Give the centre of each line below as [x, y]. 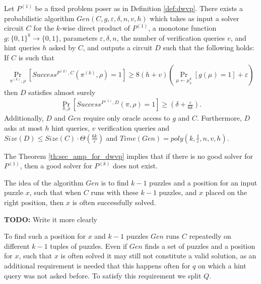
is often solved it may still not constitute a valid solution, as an [158, 256]
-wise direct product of [95, 28]
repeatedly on [210, 236]
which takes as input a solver [194, 18]
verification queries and [134, 128]
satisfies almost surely [62, 92]
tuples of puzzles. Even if [89, 246]
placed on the [226, 192]
